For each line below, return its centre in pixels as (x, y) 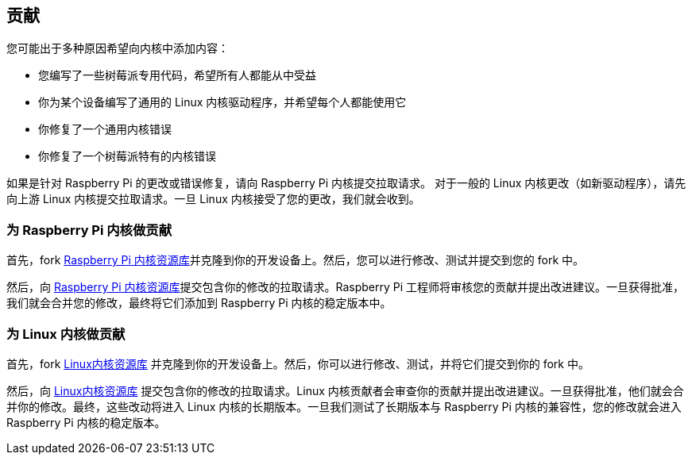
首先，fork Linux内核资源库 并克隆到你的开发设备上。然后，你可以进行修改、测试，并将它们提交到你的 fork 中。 (298, 363)
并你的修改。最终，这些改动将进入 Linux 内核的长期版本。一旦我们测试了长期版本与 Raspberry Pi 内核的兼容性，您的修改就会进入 (344, 406)
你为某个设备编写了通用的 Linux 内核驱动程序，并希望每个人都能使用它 (222, 102)
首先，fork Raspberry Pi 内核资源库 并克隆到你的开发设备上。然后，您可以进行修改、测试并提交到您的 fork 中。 (296, 260)
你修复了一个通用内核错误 (105, 129)
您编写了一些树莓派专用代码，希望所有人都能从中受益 (177, 75)
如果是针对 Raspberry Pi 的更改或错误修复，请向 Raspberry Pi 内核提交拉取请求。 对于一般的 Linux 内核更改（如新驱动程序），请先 (346, 183)
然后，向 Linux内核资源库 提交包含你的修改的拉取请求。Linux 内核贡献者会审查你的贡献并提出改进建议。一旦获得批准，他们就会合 (345, 390)
